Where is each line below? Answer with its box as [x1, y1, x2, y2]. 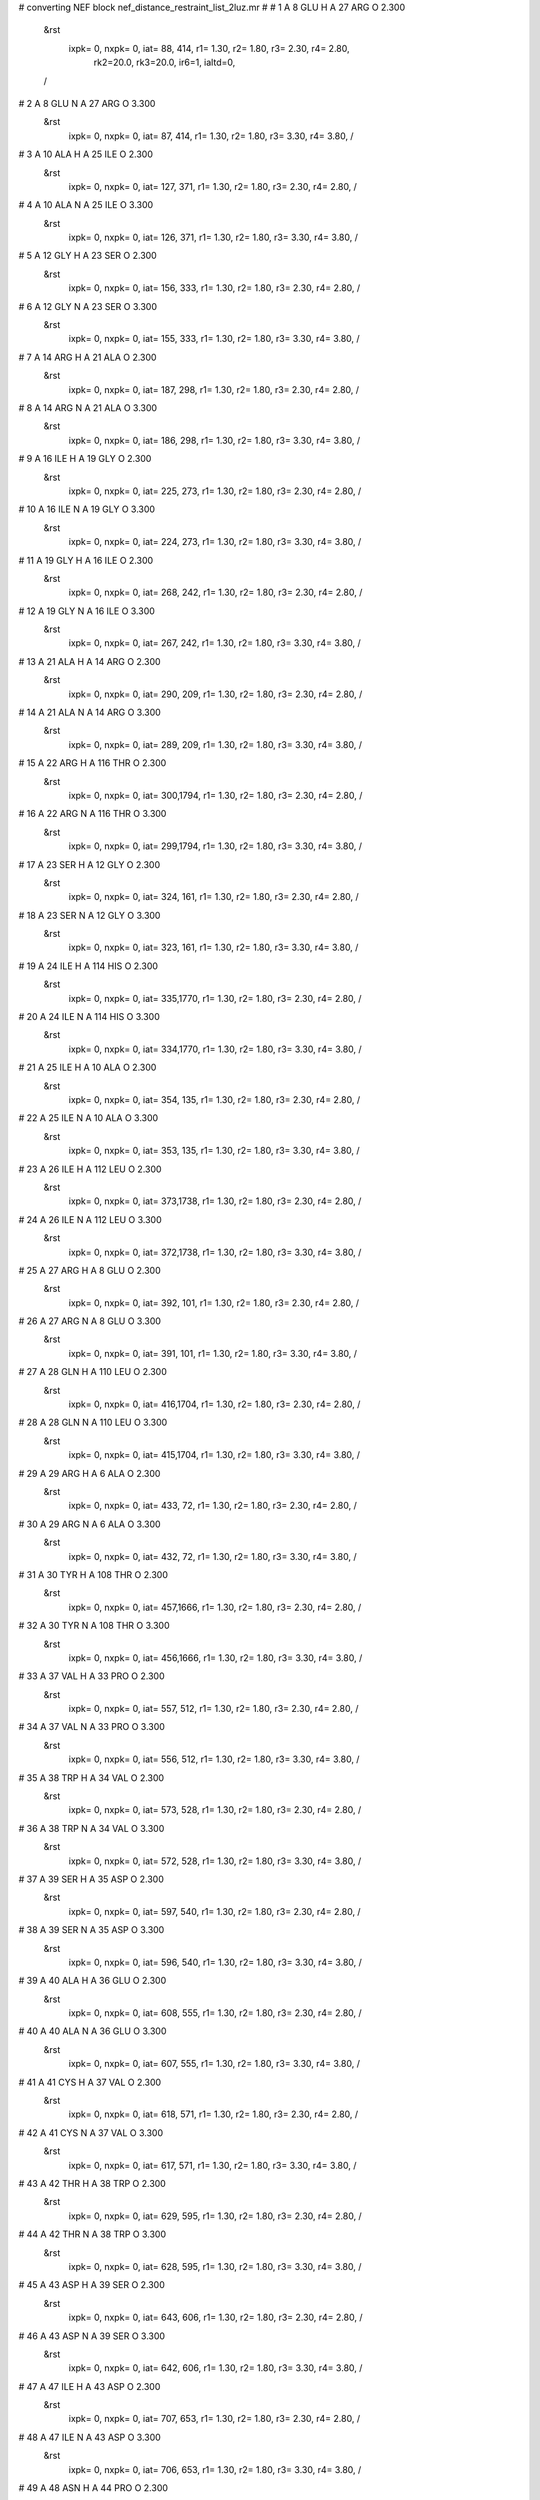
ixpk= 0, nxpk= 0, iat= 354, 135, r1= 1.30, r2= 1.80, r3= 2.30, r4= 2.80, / [68, 1094, 360, 1105]
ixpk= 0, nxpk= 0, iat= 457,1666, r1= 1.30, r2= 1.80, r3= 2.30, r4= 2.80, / [68, 1601, 362, 1613]
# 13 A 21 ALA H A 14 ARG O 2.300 [18, 655, 161, 667]
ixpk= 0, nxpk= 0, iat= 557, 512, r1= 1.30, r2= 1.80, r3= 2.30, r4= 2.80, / [68, 1703, 359, 1715]
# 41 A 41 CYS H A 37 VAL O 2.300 [18, 2076, 162, 2088]
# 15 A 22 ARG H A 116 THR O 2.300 [18, 757, 167, 769]
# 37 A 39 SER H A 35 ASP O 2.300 [18, 1873, 165, 1885]
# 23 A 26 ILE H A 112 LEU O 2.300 [18, 1163, 162, 1175]
